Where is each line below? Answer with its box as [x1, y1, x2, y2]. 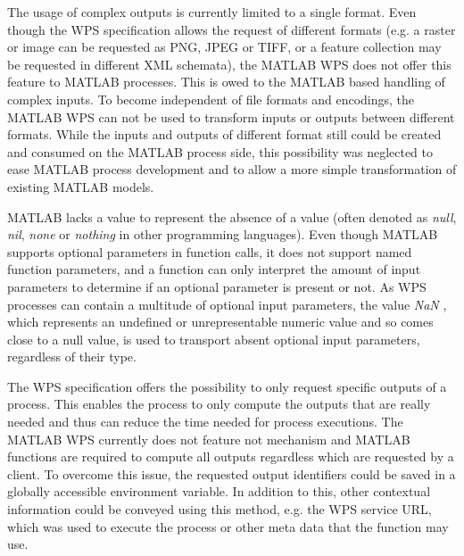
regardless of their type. [7, 347, 137, 366]
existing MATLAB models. [7, 177, 154, 195]
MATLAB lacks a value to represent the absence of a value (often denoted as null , [7, 207, 457, 226]
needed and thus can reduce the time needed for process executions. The [7, 412, 403, 431]
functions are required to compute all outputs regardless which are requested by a [7, 447, 454, 466]
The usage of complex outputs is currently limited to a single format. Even [7, 3, 417, 21]
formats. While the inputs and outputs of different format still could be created [7, 125, 442, 144]
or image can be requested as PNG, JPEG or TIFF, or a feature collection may [7, 37, 442, 56]
